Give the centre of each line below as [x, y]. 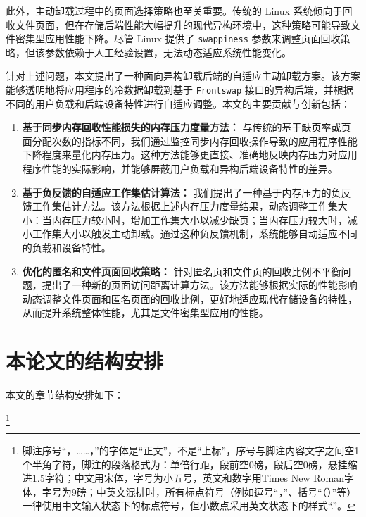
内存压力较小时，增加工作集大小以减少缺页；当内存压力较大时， [200, 219]
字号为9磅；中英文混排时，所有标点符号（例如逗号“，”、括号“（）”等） [199, 491]
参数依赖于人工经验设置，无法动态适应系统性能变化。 [168, 52]
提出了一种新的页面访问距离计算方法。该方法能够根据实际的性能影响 [200, 285]
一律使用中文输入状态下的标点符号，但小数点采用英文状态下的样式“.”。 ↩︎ [189, 505]
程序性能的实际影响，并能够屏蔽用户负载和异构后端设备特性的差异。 [180, 169]
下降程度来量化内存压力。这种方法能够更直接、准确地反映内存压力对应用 [190, 155]
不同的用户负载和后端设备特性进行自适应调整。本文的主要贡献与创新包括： [178, 103]
